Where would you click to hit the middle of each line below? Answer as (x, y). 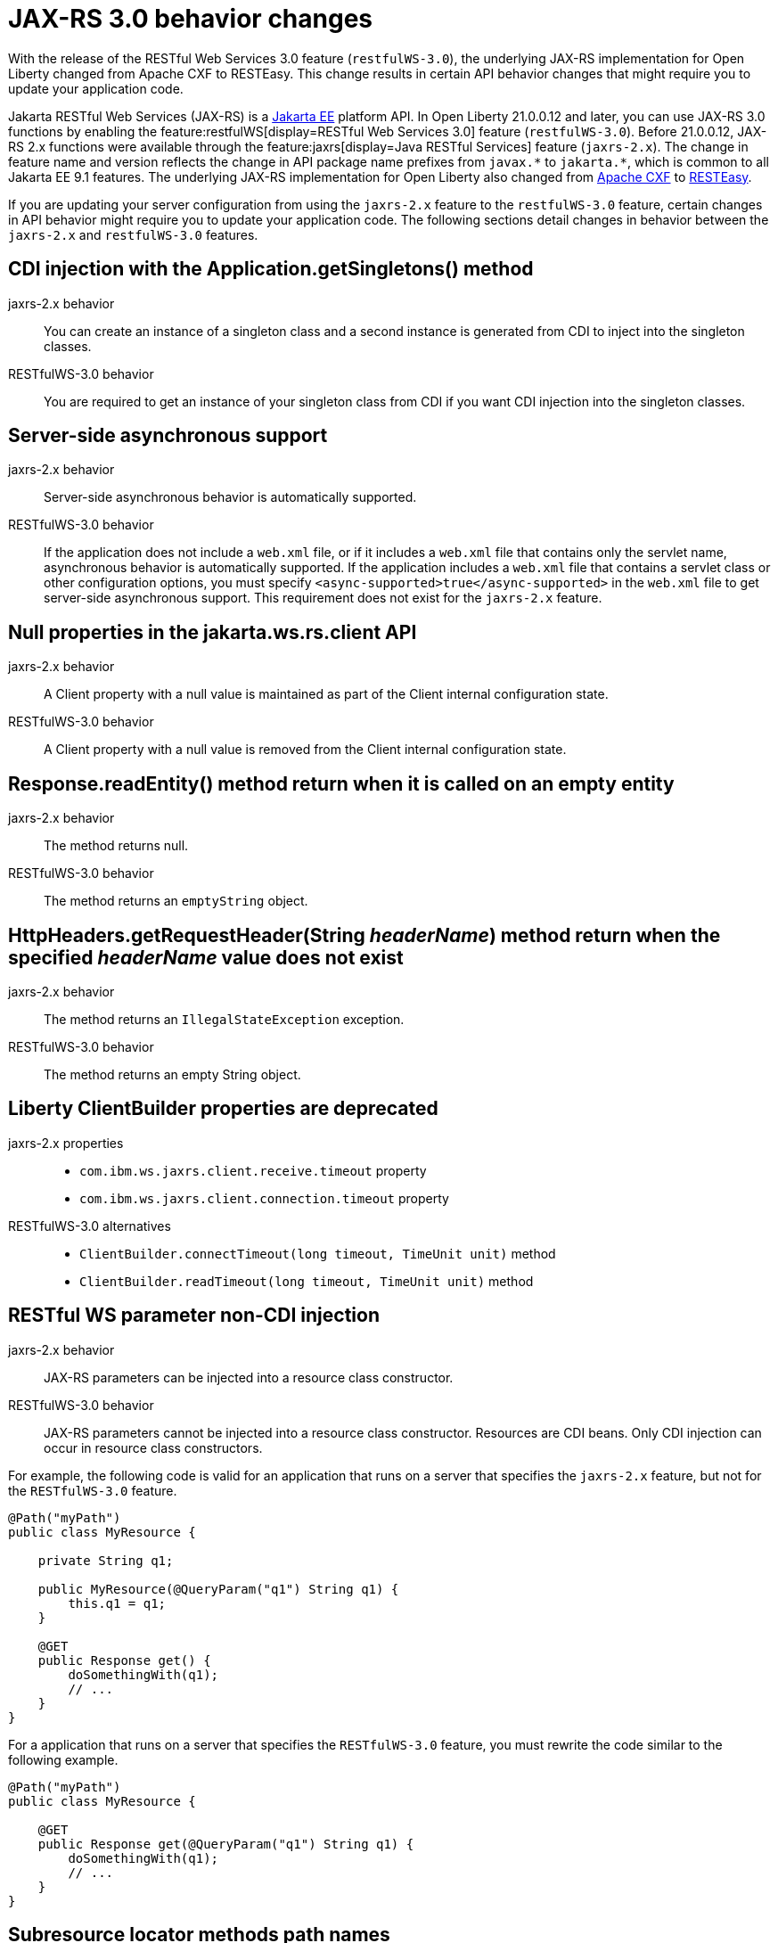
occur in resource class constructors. (153, 1447)
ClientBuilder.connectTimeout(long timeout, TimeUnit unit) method (318, 1253)
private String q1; (106, 1560)
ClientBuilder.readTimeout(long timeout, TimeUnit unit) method (307, 1281)
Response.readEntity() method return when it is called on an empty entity (341, 783)
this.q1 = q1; (117, 1603)
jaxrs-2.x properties (66, 1143)
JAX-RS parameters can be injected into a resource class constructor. (249, 1377)
